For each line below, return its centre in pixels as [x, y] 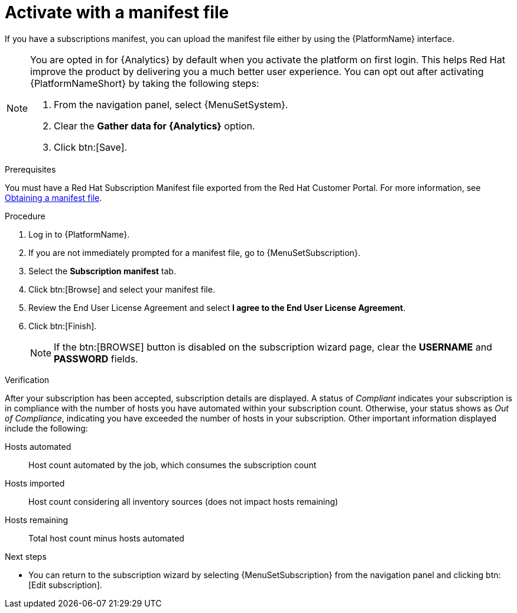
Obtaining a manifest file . [53, 197]
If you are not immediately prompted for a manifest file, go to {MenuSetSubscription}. [194, 252]
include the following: [46, 428]
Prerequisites [30, 169]
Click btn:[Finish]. [63, 326]
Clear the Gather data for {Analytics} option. [155, 126]
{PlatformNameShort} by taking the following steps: [145, 83]
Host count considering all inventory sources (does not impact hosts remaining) [183, 501]
